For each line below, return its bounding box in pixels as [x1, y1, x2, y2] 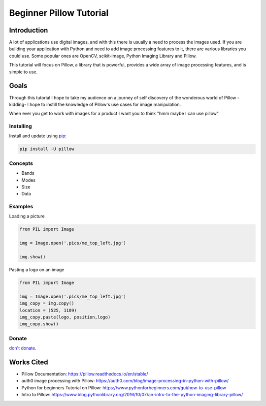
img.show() [19, 254, 46, 260]
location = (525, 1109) [19, 308, 77, 313]
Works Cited [9, 358, 48, 366]
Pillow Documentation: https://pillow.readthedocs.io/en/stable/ [21, 371, 148, 376]
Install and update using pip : [9, 133, 66, 139]
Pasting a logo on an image [9, 267, 65, 273]
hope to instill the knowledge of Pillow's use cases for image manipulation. [30, 101, 181, 107]
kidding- [9, 101, 27, 107]
